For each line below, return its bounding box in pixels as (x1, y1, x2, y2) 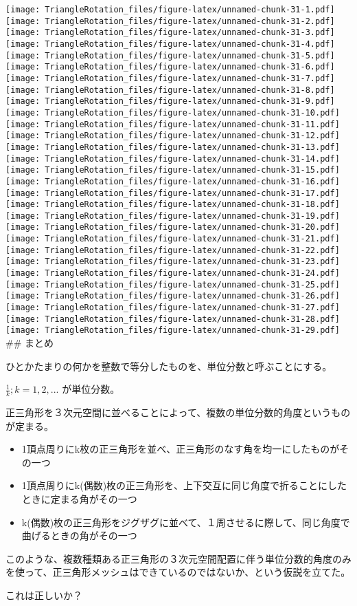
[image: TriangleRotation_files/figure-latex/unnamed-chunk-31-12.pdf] (5, 131, 340, 141)
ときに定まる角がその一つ (21, 492, 137, 506)
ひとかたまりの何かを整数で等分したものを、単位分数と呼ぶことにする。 (5, 358, 332, 373)
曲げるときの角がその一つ (21, 528, 137, 543)
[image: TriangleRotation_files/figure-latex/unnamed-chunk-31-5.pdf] (5, 50, 335, 61)
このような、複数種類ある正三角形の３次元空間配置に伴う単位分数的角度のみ (5, 551, 352, 565)
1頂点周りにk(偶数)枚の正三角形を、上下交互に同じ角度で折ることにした (21, 478, 347, 493)
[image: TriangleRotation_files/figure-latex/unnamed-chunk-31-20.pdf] (5, 222, 340, 232)
